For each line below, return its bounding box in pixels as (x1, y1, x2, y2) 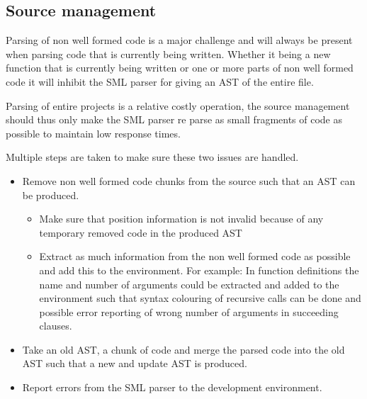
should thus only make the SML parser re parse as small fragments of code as (6, 112, 343, 127)
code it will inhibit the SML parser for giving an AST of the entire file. (6, 74, 314, 89)
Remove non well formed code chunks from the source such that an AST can (22, 173, 356, 188)
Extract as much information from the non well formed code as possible (39, 249, 351, 264)
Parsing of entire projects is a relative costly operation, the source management (6, 98, 350, 113)
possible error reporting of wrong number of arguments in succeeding (39, 304, 339, 319)
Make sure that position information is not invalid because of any (39, 211, 324, 226)
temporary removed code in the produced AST (39, 225, 242, 240)
